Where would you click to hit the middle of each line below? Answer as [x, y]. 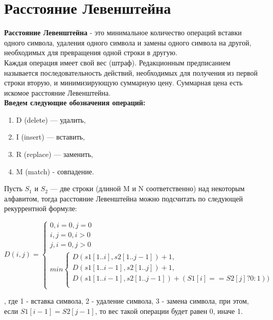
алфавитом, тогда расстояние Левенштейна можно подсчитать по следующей [123, 198]
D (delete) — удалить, [51, 119]
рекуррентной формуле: [41, 208]
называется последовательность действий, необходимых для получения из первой [131, 72]
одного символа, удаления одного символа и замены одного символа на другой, [128, 42]
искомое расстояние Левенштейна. [58, 92]
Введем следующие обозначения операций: [75, 102]
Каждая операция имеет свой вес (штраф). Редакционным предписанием [117, 62]
